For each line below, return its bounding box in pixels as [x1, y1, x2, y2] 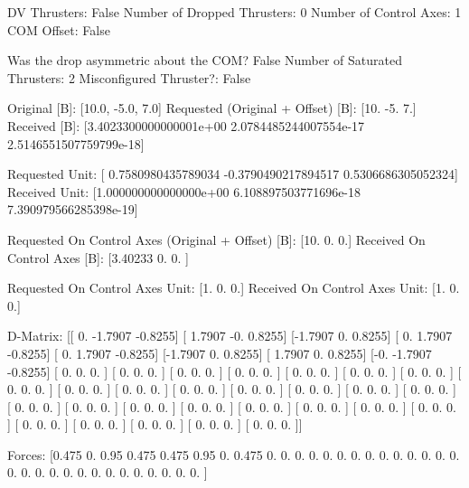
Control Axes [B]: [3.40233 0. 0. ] [7, 248, 189, 267]
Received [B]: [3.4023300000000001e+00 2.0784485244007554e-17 [7, 116, 365, 135]
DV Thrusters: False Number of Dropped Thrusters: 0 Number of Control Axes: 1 [7, 3, 462, 21]
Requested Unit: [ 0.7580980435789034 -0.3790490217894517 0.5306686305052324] [7, 164, 458, 183]
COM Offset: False [7, 20, 110, 39]
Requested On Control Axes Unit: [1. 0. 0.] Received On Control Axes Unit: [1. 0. [7, 278, 460, 297]
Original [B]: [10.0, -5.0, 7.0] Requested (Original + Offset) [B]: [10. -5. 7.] [7, 99, 417, 117]
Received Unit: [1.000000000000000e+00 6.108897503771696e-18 [7, 182, 361, 201]
